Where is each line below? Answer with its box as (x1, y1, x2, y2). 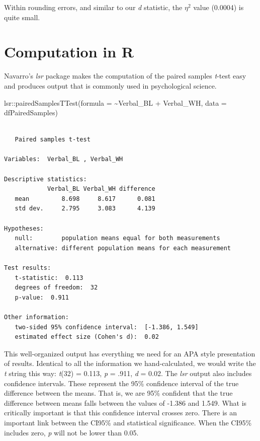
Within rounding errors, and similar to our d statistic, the (4, 2, 183, 12)
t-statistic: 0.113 (15, 274, 83, 281)
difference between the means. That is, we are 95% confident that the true (4, 388, 233, 398)
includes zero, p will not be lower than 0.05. (4, 427, 139, 437)
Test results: (4, 264, 51, 271)
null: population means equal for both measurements (15, 235, 220, 242)
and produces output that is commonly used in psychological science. (4, 80, 217, 91)
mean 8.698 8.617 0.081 (15, 195, 155, 202)
